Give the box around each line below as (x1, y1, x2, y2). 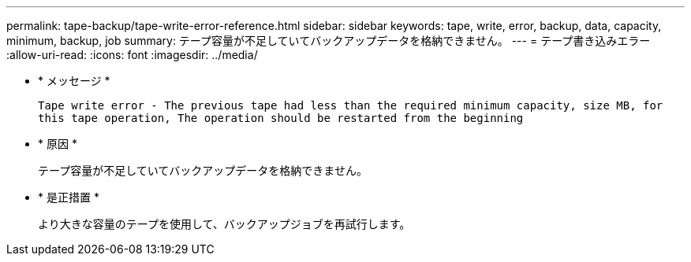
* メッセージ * (38, 74, 110, 87)
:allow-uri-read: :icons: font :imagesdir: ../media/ (6, 48, 258, 61)
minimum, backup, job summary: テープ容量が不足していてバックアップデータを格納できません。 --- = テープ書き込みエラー (6, 34, 651, 47)
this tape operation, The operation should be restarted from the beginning (38, 112, 524, 124)
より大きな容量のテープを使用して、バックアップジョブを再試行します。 (38, 217, 411, 231)
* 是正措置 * (38, 190, 99, 204)
